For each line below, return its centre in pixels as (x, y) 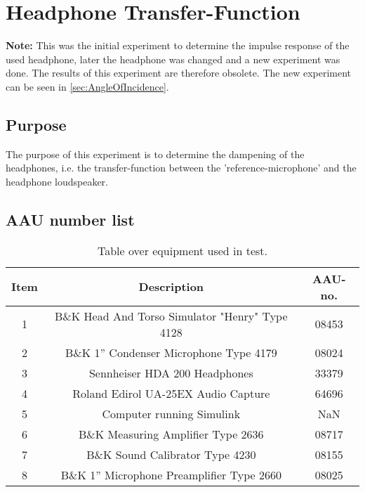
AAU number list (70, 219)
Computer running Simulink (171, 413)
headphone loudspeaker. (57, 181)
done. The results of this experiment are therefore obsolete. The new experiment (179, 73)
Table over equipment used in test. (182, 250)
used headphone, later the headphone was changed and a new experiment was (173, 59)
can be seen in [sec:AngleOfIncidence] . (87, 86)
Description (171, 287)
